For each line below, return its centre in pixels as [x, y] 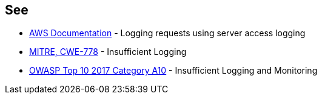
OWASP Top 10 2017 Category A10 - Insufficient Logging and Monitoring [173, 71]
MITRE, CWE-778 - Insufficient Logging [108, 52]
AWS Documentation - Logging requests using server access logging [167, 33]
